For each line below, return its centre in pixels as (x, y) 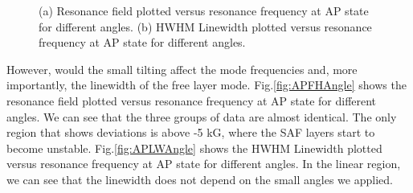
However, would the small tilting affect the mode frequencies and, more (182, 69)
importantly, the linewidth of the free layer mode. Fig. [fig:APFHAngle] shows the (206, 85)
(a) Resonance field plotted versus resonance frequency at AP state (204, 10)
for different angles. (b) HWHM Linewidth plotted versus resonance (205, 26)
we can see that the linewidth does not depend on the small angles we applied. (200, 179)
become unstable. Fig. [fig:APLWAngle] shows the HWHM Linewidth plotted (194, 148)
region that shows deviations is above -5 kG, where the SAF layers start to (191, 132)
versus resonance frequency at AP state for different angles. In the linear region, (204, 164)
